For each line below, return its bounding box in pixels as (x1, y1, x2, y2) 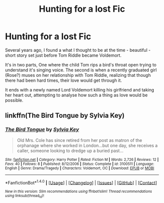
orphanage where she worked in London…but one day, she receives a (17, 142, 158, 148)
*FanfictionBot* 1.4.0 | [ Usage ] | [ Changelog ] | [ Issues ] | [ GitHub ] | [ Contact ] (5, 179, 157, 185)
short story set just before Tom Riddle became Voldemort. (5, 52, 122, 58)
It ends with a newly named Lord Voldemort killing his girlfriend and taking (5, 87, 155, 92)
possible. (5, 97, 23, 103)
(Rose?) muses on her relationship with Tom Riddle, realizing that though (5, 72, 151, 78)
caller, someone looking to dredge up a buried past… (17, 148, 123, 154)
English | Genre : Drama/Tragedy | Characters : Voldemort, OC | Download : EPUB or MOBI (5, 165, 155, 171)
